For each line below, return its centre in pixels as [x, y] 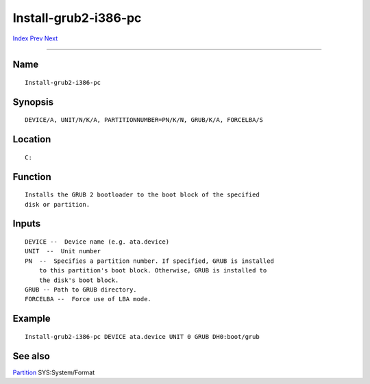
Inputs [27, 223]
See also [32, 356]
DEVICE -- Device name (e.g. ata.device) [97, 242]
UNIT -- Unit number [63, 251]
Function [32, 177]
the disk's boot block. [79, 280]
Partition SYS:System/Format [54, 372]
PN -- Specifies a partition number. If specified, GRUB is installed [149, 261]
